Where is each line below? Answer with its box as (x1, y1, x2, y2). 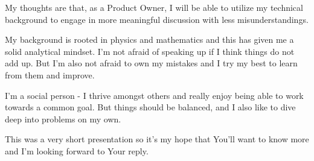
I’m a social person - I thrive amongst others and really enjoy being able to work (5, 89, 304, 101)
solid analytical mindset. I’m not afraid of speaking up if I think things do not (5, 45, 295, 57)
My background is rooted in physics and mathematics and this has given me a (5, 33, 294, 46)
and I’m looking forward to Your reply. (5, 144, 149, 157)
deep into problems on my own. (5, 112, 121, 125)
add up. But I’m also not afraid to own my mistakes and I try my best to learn (5, 57, 298, 69)
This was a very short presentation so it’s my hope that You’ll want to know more (5, 133, 309, 145)
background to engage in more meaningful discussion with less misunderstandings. (5, 13, 309, 25)
